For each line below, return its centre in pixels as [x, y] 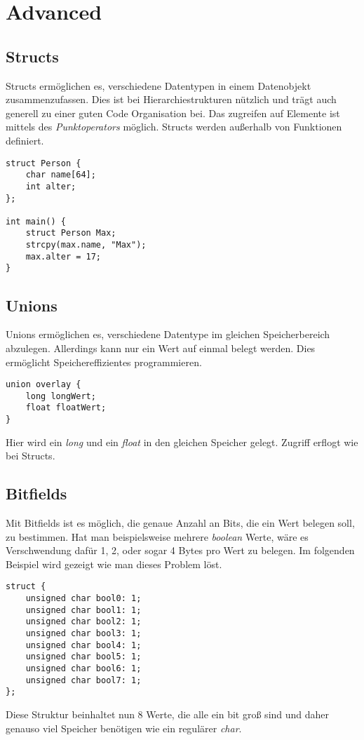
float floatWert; [66, 408]
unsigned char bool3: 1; [83, 634]
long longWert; [61, 396]
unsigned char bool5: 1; [83, 657]
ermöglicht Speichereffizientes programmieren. [104, 362]
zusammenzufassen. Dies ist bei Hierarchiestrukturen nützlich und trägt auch [171, 99]
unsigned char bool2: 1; [83, 622]
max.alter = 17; [63, 256]
